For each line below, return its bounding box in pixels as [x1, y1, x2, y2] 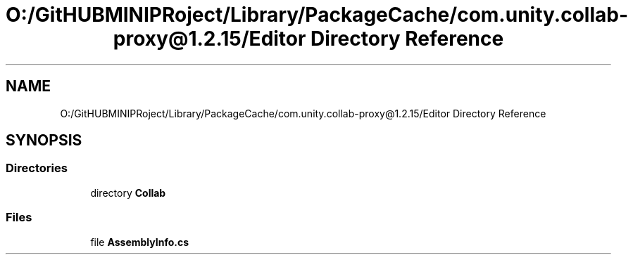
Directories [6, 161, 68, 176]
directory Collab [90, 186, 166, 199]
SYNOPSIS [6, 131, 82, 150]
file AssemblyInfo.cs [90, 235, 189, 248]
